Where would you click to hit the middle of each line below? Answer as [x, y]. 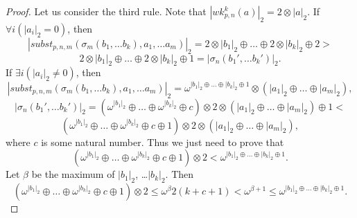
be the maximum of [73, 174]
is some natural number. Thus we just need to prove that [163, 142]
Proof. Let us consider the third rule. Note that [106, 11]
